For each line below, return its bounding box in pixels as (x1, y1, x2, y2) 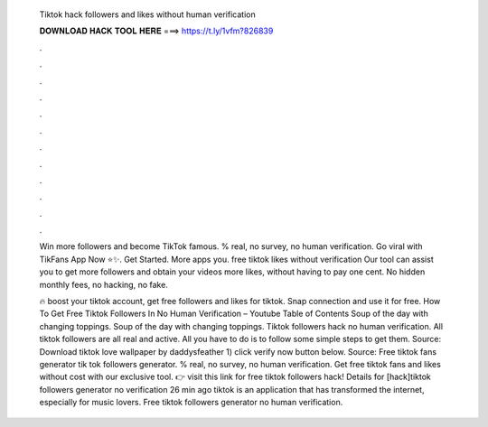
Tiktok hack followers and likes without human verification (39, 9, 257, 20)
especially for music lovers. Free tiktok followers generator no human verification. (39, 397, 343, 408)
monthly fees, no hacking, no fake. (39, 279, 169, 290)
